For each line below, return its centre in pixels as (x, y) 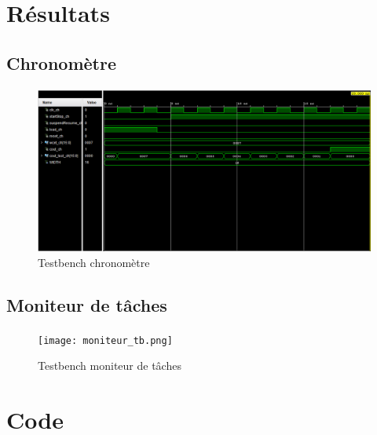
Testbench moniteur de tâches (110, 366)
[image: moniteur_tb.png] (105, 340)
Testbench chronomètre (94, 262)
